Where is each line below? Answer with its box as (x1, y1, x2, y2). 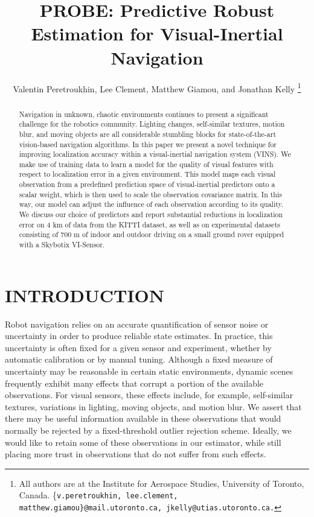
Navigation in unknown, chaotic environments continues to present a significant (19, 109, 269, 119)
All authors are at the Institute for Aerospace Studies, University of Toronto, (19, 477, 304, 489)
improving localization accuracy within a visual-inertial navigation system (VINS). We (19, 149, 291, 159)
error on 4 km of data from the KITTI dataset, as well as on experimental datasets (19, 219, 280, 229)
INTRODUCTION (5, 282, 165, 307)
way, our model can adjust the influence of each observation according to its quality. (19, 199, 284, 209)
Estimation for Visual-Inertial (31, 21, 283, 46)
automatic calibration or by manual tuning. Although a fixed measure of (5, 353, 273, 366)
